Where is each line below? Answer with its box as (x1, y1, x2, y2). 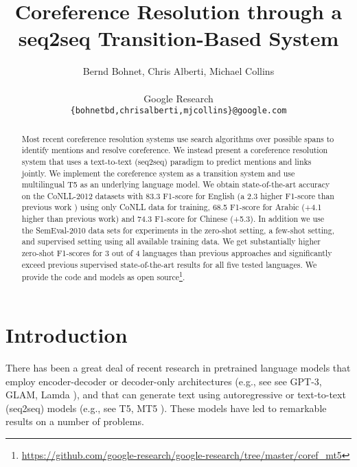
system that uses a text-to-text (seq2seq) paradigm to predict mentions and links (21, 155, 312, 167)
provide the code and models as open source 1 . (21, 269, 185, 283)
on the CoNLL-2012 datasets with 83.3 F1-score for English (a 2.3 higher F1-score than (21, 190, 334, 201)
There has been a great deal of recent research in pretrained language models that (5, 360, 351, 374)
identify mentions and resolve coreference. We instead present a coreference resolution (21, 144, 328, 156)
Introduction (5, 321, 128, 349)
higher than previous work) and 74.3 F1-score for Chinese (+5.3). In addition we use (21, 213, 325, 225)
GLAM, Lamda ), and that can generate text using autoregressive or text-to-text (5, 387, 346, 402)
